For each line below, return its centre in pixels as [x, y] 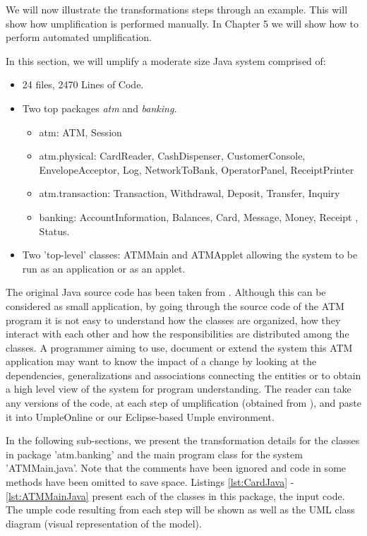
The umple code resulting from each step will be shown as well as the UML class [180, 510]
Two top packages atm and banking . [100, 108]
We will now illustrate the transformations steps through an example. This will [177, 9]
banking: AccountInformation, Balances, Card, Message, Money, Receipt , [199, 216]
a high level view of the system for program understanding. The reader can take [179, 389]
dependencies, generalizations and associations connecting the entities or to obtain [183, 375]
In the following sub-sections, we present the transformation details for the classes [183, 440]
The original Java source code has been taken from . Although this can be [166, 292]
